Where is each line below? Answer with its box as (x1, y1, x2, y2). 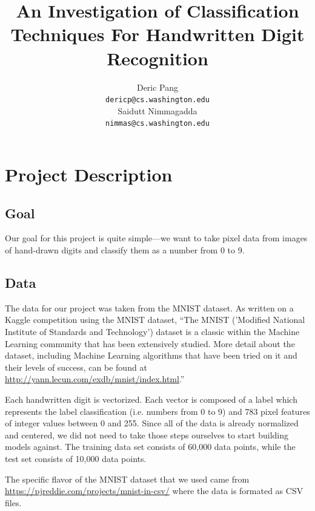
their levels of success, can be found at (5, 360, 147, 373)
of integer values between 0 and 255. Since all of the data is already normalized (5, 417, 299, 429)
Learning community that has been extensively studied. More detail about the (5, 337, 295, 350)
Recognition (107, 45, 208, 70)
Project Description (5, 162, 173, 186)
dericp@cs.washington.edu (105, 96, 210, 105)
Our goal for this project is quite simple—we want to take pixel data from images (5, 232, 308, 244)
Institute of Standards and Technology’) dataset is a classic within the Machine (5, 325, 300, 337)
